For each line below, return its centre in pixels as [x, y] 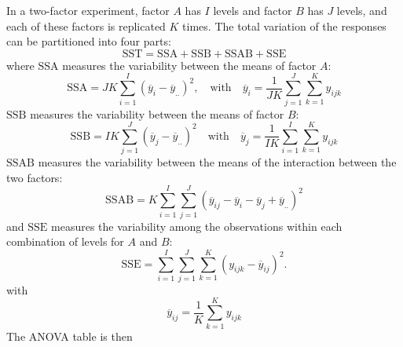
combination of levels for [65, 241]
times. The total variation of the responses [284, 26]
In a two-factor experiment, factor [88, 10]
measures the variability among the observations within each [197, 226]
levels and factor [253, 10]
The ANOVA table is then [70, 336]
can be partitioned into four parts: [89, 41]
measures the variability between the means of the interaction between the [217, 162]
